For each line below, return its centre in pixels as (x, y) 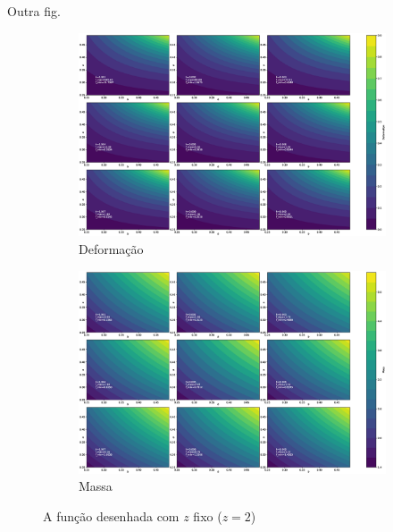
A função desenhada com (111, 515)
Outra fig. (34, 11)
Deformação (111, 248)
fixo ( (208, 515)
